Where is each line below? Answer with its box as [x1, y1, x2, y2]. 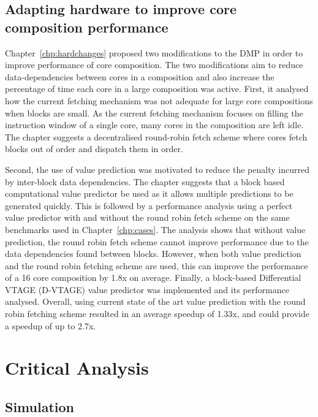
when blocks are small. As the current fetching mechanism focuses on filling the [5, 106, 303, 119]
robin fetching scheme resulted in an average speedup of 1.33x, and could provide [5, 307, 310, 320]
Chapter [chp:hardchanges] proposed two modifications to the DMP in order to [5, 46, 303, 59]
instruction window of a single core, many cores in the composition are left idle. [5, 118, 304, 131]
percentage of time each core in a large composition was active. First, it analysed [5, 82, 309, 95]
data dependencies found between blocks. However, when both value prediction [5, 247, 301, 260]
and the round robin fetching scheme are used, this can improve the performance [5, 259, 308, 272]
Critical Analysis [5, 355, 149, 380]
